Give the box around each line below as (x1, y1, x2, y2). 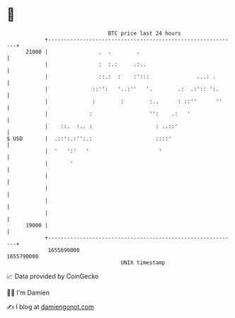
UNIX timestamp (120, 259, 166, 266)
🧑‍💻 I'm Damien (6, 288, 50, 297)
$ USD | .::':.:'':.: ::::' (6, 135, 172, 142)
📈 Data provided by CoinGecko (6, 272, 99, 280)
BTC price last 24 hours (108, 30, 181, 37)
